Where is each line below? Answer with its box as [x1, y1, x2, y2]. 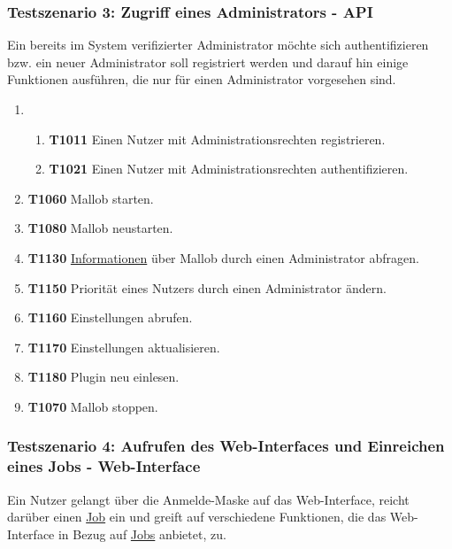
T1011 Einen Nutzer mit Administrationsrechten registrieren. [49, 129, 386, 148]
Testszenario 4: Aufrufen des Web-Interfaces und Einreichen [7, 435, 445, 457]
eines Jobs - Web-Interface [7, 455, 201, 477]
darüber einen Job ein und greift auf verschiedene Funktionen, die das [7, 507, 387, 526]
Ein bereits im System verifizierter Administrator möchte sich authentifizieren [7, 35, 429, 54]
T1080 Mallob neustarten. [27, 219, 173, 237]
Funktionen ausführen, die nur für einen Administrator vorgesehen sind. [7, 70, 396, 89]
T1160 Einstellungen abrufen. [27, 308, 193, 327]
